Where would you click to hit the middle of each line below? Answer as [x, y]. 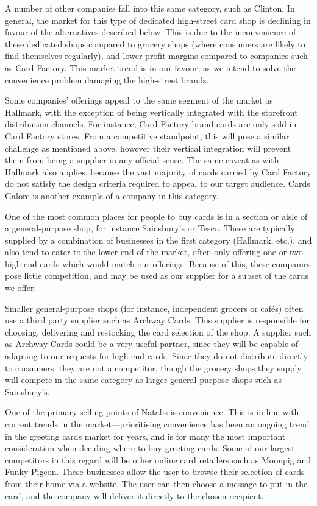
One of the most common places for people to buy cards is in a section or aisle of [156, 216]
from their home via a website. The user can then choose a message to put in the [156, 483]
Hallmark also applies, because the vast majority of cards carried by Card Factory [158, 171]
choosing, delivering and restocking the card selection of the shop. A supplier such [158, 332]
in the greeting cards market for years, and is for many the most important [145, 436]
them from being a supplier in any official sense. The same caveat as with [142, 160]
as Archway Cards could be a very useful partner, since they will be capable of [152, 344]
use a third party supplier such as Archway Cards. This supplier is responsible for [158, 320]
